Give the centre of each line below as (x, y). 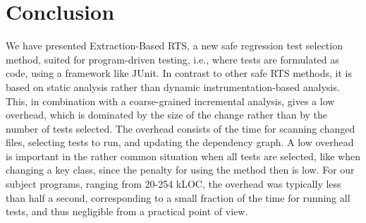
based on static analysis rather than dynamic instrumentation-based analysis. (173, 86)
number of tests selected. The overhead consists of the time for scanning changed (181, 128)
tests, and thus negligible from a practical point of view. (127, 211)
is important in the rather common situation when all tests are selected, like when (183, 156)
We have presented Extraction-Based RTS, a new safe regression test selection (174, 46)
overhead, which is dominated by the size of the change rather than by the (167, 115)
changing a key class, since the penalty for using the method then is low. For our (180, 170)
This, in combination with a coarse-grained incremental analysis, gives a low (170, 101)
